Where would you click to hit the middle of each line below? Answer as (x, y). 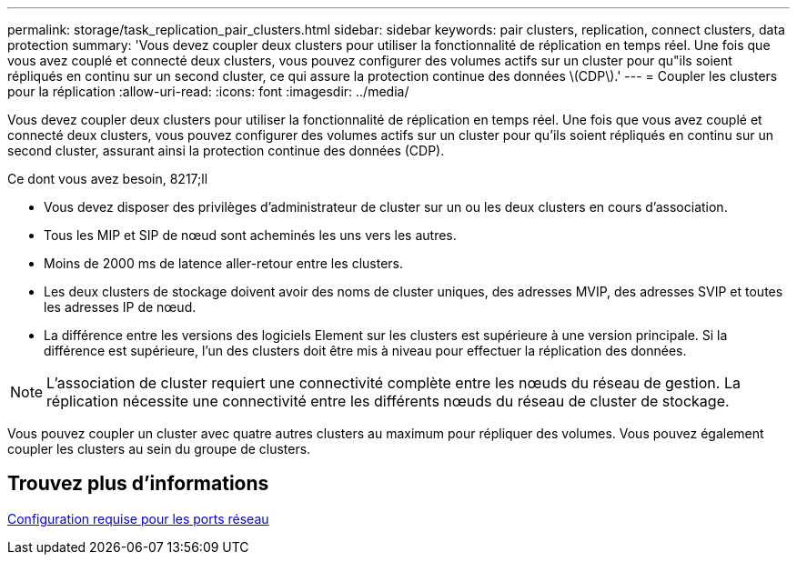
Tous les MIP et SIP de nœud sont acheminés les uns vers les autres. (250, 235)
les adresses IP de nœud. (120, 307)
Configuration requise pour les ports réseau (138, 518)
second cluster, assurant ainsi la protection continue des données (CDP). (226, 151)
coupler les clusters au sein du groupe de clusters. (159, 449)
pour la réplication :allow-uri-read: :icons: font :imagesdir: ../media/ (208, 91)
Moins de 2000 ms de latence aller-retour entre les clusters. (224, 263)
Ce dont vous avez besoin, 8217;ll (108, 179)
